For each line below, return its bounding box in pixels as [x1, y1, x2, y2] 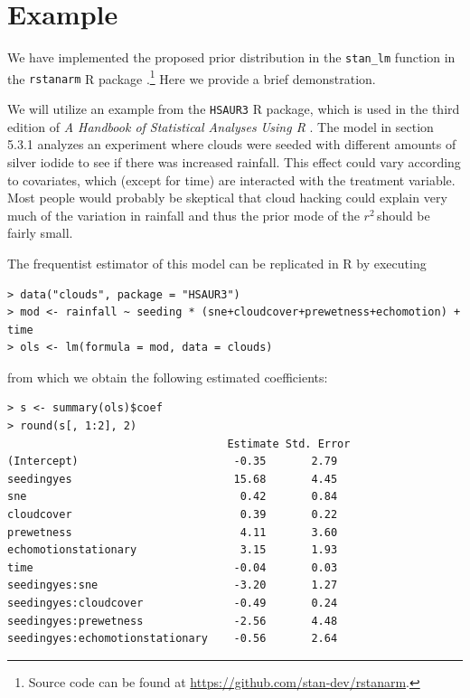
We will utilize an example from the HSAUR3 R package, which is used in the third [7, 99, 460, 118]
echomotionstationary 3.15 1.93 [7, 543, 338, 557]
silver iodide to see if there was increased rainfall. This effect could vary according [7, 152, 461, 171]
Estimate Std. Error [227, 437, 351, 450]
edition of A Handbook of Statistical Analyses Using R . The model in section [7, 117, 434, 136]
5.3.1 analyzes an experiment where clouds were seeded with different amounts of [7, 135, 456, 154]
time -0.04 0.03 [7, 561, 338, 574]
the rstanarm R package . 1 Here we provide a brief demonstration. [7, 66, 376, 88]
